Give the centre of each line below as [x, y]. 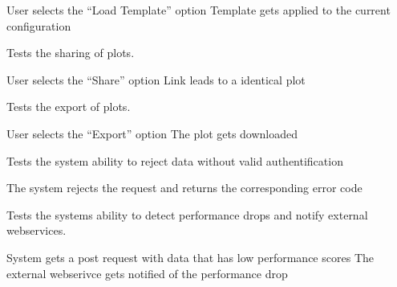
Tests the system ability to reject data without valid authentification [175, 160]
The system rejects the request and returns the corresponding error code [184, 188]
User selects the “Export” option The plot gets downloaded [152, 133]
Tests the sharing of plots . [71, 53]
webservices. [36, 230]
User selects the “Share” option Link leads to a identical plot [156, 79]
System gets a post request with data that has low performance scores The [190, 257]
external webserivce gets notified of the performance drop [147, 273]
